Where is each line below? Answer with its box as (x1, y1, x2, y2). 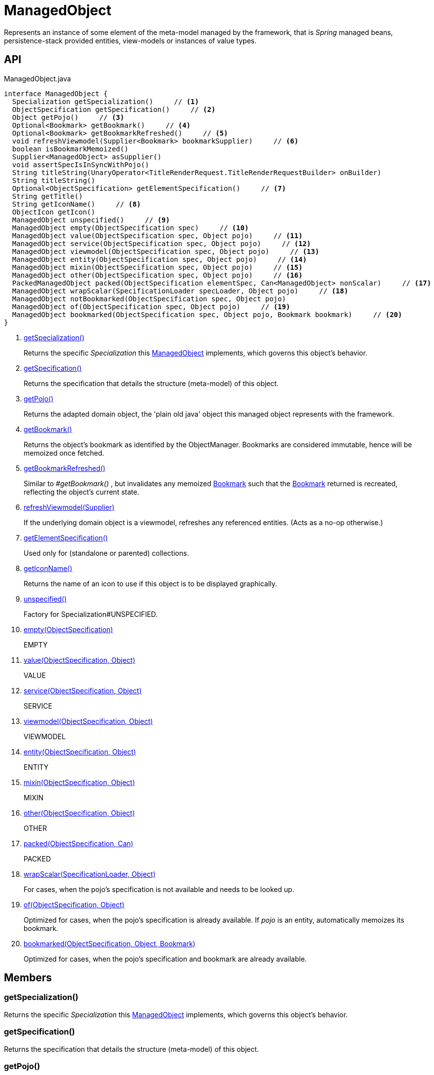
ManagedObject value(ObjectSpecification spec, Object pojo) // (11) (12, 231, 303, 240)
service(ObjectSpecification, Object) (24, 686, 142, 695)
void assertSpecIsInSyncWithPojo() (12, 160, 150, 169)
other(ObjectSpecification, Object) (24, 808, 135, 817)
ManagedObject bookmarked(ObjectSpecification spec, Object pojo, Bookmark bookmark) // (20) (12, 310, 403, 319)
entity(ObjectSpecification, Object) (24, 747, 136, 756)
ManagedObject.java (4, 74, 71, 83)
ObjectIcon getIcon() (12, 208, 95, 216)
